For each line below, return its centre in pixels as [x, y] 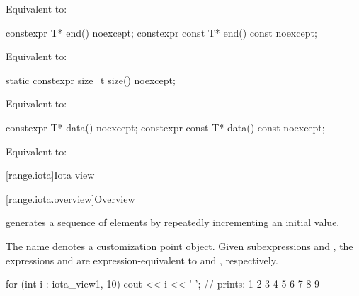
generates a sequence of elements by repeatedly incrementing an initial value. [173, 222]
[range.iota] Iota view [50, 175]
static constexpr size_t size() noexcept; [91, 79]
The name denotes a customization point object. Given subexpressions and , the [179, 245]
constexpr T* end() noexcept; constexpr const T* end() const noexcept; [161, 32]
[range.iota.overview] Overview [70, 198]
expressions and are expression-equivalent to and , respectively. [142, 260]
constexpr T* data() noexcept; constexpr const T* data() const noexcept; [165, 127]
